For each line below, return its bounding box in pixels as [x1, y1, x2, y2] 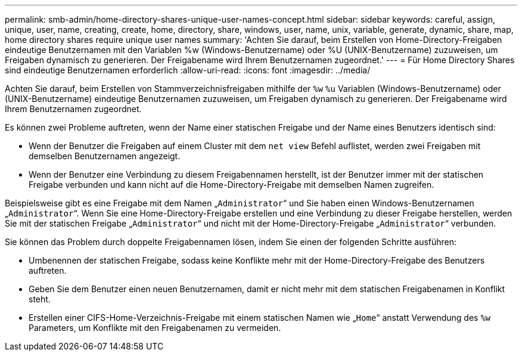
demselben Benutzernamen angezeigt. [29, 151, 181, 161]
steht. [29, 294, 51, 304]
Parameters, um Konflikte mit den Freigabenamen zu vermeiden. [29, 323, 281, 333]
